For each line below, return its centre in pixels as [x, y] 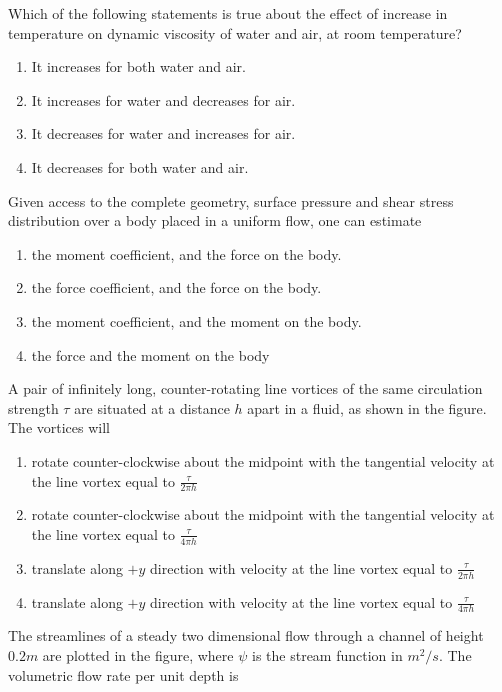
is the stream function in [327, 655]
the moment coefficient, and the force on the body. [186, 253]
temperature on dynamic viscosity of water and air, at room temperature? [235, 32]
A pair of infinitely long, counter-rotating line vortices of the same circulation [245, 388]
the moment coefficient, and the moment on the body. [196, 320]
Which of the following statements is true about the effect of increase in [228, 13]
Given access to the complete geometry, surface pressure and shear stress [231, 200]
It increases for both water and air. [138, 66]
